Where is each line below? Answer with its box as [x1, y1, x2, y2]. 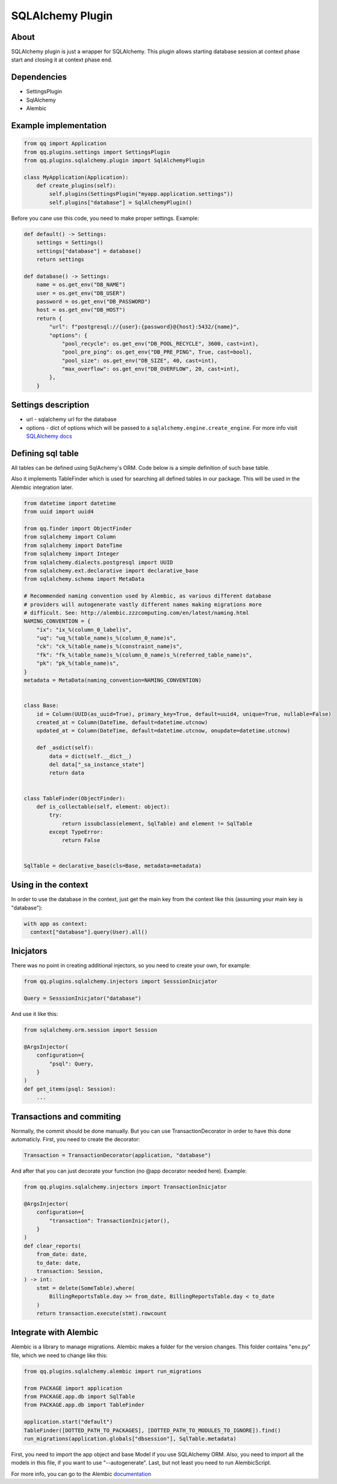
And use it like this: [11, 1011, 58, 1018]
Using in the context [11, 880, 88, 890]
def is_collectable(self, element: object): [36, 803, 170, 810]
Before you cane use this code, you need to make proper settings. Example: [11, 214, 199, 222]
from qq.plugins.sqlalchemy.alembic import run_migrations [23, 1368, 202, 1374]
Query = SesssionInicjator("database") [23, 995, 141, 1002]
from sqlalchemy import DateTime [23, 542, 123, 549]
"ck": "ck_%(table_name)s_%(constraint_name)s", [36, 643, 183, 650]
